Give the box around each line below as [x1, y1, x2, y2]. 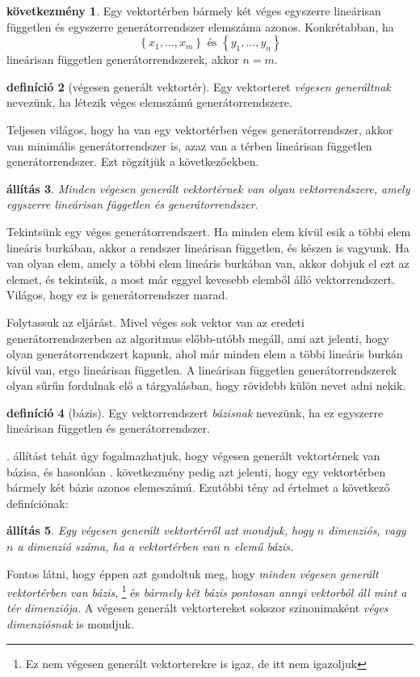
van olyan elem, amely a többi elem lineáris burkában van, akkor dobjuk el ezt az [6, 255, 409, 272]
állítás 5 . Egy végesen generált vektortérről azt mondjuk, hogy [6, 522, 313, 539]
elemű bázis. [233, 538, 294, 555]
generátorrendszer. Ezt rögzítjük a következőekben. [6, 153, 259, 170]
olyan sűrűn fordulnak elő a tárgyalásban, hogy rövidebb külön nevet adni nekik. [6, 377, 406, 394]
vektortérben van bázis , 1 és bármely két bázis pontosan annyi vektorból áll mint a [6, 582, 407, 600]
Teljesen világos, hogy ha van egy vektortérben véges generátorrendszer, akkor [6, 121, 393, 138]
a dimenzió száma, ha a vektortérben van [17, 538, 220, 555]
